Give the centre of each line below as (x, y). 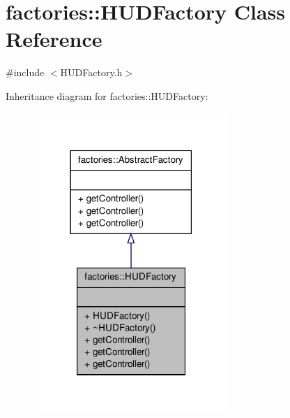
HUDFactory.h (91, 72)
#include (25, 72)
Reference (54, 39)
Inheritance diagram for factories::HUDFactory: (107, 95)
